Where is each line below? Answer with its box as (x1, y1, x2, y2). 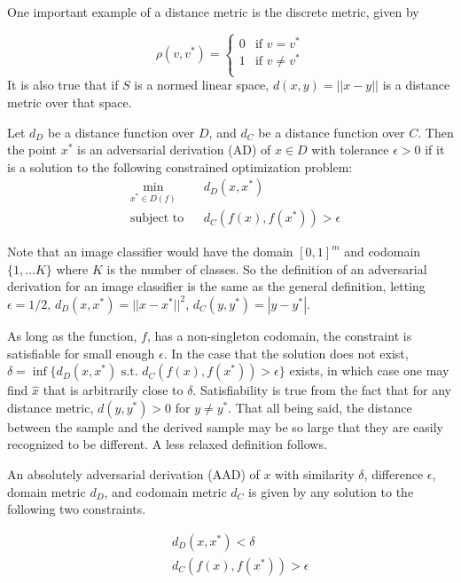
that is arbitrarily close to (43, 381, 184, 399)
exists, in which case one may (289, 361, 449, 380)
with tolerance (311, 140, 389, 159)
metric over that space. (7, 92, 132, 111)
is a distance (382, 75, 450, 94)
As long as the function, (7, 326, 137, 344)
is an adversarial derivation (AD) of (77, 140, 271, 159)
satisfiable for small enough (7, 343, 155, 362)
